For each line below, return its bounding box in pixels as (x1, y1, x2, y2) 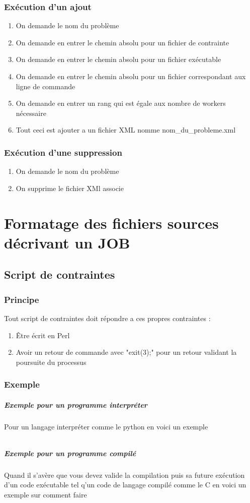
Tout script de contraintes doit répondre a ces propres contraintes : (4, 312, 211, 323)
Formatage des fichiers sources (4, 212, 219, 233)
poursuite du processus (16, 356, 87, 367)
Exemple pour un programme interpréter (4, 399, 147, 410)
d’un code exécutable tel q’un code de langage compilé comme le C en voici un (4, 479, 246, 490)
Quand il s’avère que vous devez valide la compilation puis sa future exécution (4, 469, 245, 480)
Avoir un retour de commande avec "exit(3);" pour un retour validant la (16, 347, 237, 357)
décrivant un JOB (4, 232, 130, 253)
